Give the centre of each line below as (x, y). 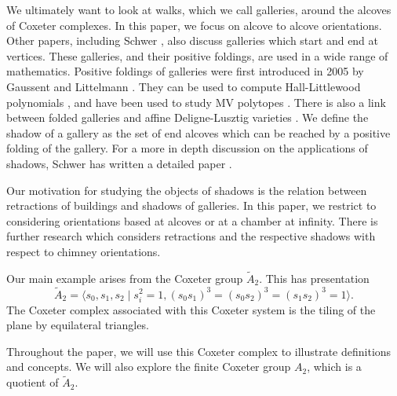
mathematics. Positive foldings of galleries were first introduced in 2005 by (185, 71)
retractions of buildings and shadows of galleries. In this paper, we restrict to (191, 205)
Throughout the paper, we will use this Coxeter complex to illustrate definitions (199, 351)
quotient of (33, 382)
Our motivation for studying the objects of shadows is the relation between (187, 190)
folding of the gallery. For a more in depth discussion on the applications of (187, 148)
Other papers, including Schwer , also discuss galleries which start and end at (193, 40)
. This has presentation (314, 278)
